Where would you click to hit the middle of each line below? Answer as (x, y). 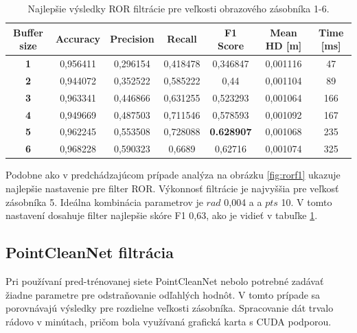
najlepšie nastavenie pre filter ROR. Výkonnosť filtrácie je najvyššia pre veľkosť (172, 188)
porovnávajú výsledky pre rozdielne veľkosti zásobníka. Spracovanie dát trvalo (170, 308)
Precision (132, 39)
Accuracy (78, 39)
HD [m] (284, 46)
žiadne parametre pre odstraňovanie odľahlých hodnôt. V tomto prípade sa (163, 294)
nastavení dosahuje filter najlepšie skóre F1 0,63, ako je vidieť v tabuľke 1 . (162, 215)
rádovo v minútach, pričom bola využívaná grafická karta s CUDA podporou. (169, 321)
